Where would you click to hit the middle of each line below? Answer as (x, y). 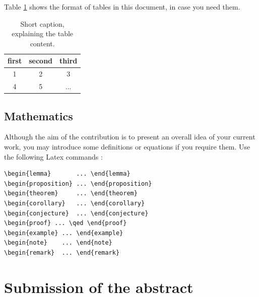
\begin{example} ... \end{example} (64, 233)
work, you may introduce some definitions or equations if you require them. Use (127, 146)
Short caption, (42, 23)
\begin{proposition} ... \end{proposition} (78, 183)
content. (42, 43)
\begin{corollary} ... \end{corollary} (75, 203)
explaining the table (43, 33)
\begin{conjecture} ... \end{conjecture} (76, 213)
